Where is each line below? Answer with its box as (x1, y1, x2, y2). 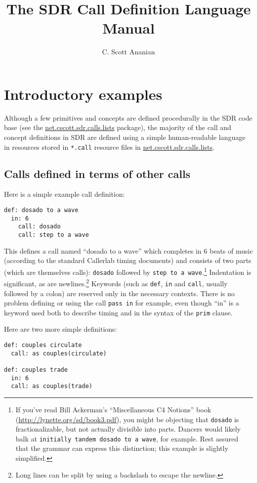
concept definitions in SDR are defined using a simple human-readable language (4, 132, 246, 142)
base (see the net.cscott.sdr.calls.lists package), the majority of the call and (4, 122, 231, 132)
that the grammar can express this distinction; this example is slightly (15, 443, 228, 453)
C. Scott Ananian (102, 46, 155, 57)
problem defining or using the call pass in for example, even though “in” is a (4, 298, 239, 308)
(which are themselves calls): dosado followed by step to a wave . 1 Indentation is (4, 265, 252, 277)
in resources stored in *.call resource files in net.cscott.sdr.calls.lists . (4, 141, 214, 152)
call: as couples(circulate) (11, 350, 107, 357)
